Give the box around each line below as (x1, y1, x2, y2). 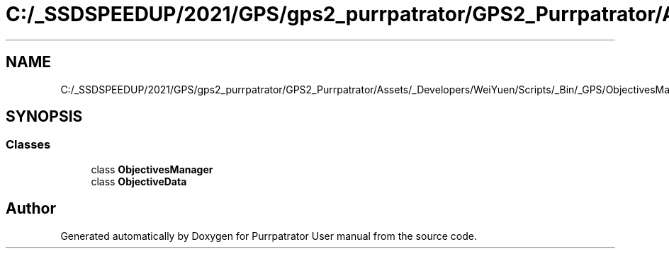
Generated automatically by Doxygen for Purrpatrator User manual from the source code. (60, 229, 477, 242)
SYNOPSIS (6, 108, 83, 126)
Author (6, 200, 56, 218)
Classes (6, 137, 51, 152)
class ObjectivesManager (91, 163, 213, 175)
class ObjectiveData (91, 175, 187, 187)
